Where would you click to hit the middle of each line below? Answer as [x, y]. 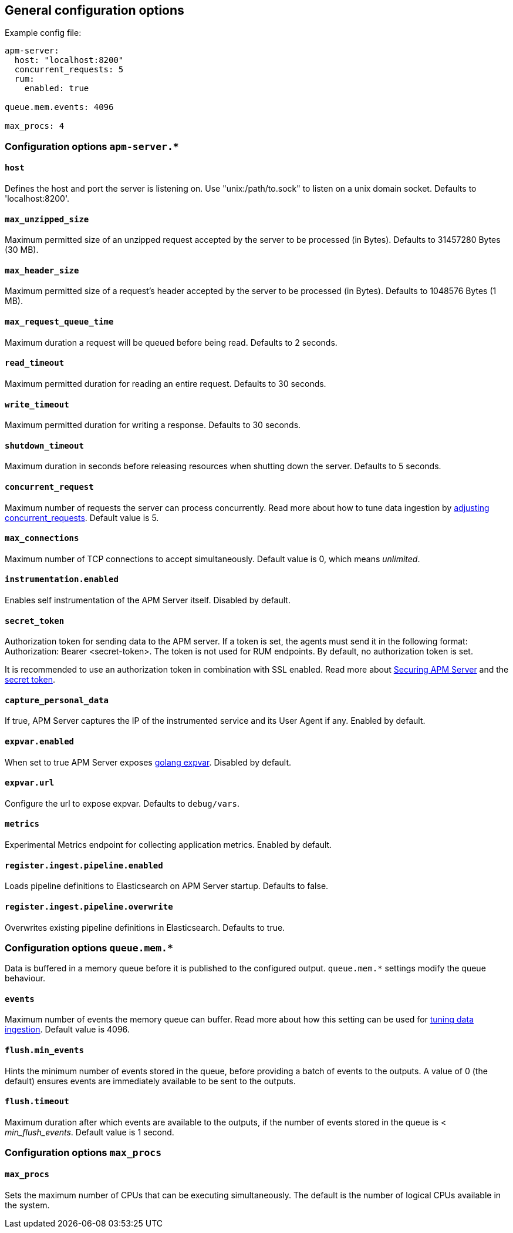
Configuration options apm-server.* [92, 146]
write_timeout [37, 404]
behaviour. [25, 978]
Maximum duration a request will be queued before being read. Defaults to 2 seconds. [171, 342]
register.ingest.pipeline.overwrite [89, 906]
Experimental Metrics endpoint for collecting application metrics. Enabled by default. [168, 845]
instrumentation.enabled [62, 579]
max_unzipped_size [47, 219]
